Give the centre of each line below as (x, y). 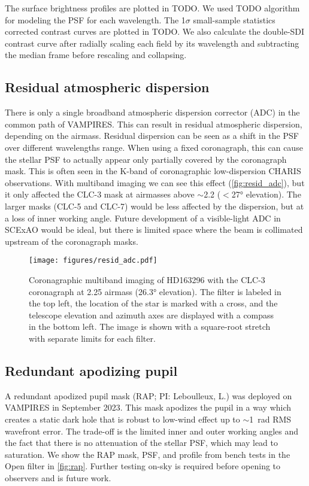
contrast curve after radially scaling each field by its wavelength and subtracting (152, 43)
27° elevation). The (266, 194)
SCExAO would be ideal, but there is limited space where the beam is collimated (154, 230)
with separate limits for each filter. (92, 338)
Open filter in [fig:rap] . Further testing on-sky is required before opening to (143, 466)
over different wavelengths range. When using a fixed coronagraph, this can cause (154, 147)
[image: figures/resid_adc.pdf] (93, 261)
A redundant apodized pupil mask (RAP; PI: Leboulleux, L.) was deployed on (149, 395)
